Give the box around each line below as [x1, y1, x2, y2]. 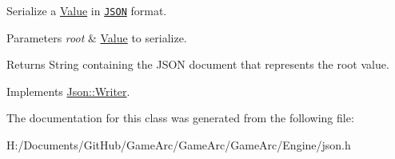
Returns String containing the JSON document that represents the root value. [6, 56, 389, 73]
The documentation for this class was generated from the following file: [6, 109, 354, 126]
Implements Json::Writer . [6, 82, 130, 99]
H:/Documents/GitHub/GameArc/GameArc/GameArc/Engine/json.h [6, 137, 351, 153]
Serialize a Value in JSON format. [6, 2, 167, 18]
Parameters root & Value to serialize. [6, 29, 187, 46]
